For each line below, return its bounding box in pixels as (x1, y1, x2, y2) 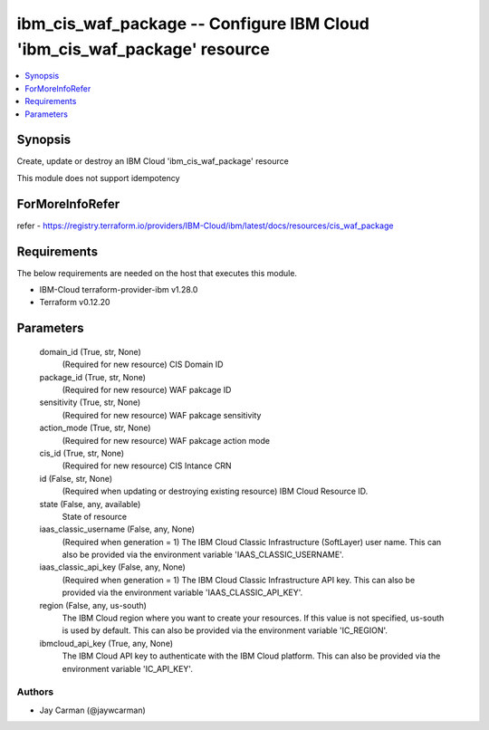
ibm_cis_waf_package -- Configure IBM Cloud (16, 14, 370, 34)
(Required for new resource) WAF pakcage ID (62, 384, 232, 395)
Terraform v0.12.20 (39, 297, 110, 308)
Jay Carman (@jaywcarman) (39, 705, 147, 716)
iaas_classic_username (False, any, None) (39, 523, 195, 534)
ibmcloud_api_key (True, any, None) (39, 638, 174, 648)
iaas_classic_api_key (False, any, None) (39, 562, 186, 572)
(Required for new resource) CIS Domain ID (62, 359, 224, 370)
